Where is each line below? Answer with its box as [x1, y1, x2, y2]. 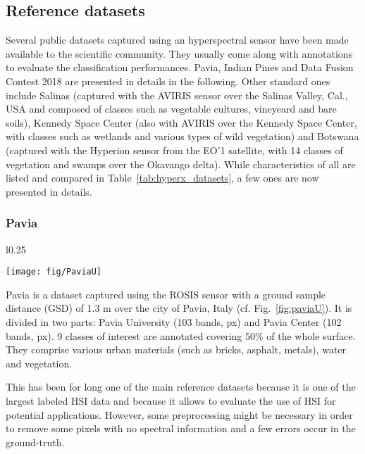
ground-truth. [6, 434, 65, 449]
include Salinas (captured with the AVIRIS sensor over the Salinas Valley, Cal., [6, 87, 348, 102]
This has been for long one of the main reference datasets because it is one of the [6, 379, 356, 394]
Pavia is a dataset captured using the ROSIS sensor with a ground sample [6, 286, 326, 301]
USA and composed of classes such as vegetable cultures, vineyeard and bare [6, 101, 337, 116]
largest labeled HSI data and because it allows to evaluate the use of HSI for [6, 393, 336, 408]
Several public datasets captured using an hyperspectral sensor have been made [6, 32, 349, 47]
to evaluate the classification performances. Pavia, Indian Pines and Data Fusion [6, 60, 354, 75]
